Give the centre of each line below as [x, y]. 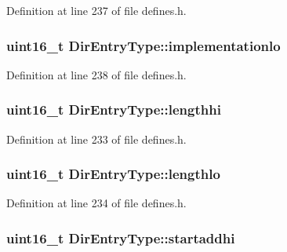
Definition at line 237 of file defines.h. [96, 10]
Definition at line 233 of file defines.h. [96, 139]
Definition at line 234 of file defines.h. [96, 203]
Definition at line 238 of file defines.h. [96, 74]
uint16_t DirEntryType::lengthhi [114, 110]
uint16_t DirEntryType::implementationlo [143, 45]
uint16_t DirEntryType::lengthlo [113, 174]
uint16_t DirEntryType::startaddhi [121, 237]
